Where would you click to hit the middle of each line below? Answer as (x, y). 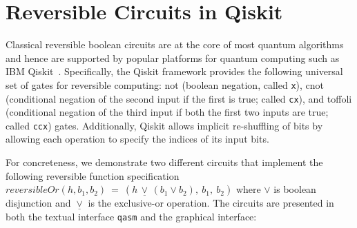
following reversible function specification (93, 175)
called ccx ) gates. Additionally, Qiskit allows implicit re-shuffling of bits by (164, 125)
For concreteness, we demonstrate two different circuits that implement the (164, 162)
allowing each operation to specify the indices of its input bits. (137, 139)
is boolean (295, 189)
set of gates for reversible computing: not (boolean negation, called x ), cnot (165, 84)
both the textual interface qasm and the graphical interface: (131, 216)
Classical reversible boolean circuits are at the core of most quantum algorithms (175, 44)
